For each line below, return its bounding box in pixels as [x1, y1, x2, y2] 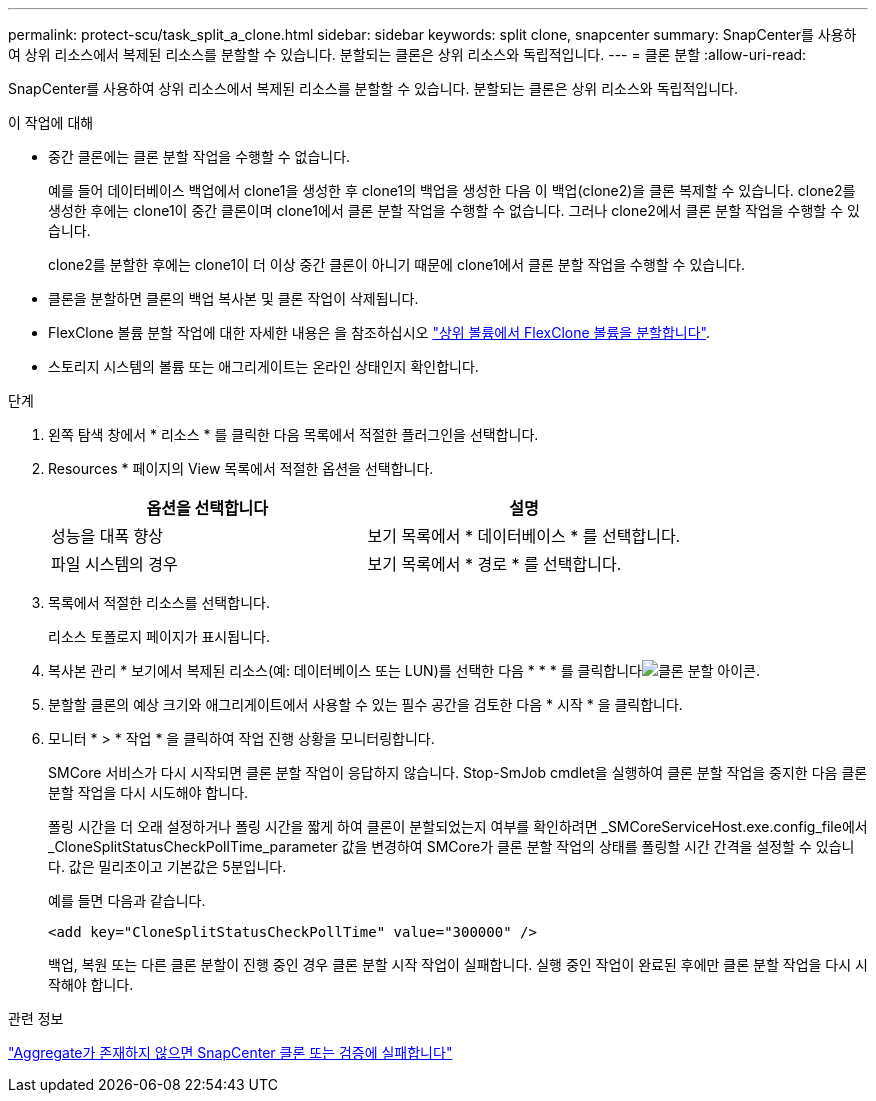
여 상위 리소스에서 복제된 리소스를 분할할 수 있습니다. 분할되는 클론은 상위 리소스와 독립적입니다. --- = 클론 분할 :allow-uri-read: [8, 46, 807, 63]
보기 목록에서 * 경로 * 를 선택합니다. [367, 554, 622, 574]
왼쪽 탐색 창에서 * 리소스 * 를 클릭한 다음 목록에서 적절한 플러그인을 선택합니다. [48, 426, 539, 443]
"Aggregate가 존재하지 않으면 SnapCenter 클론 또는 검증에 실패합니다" [8, 1044, 453, 1061]
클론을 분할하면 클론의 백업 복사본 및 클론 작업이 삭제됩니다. [48, 290, 419, 307]
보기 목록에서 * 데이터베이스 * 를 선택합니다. [367, 526, 681, 546]
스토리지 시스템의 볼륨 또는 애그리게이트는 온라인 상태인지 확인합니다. [48, 358, 479, 375]
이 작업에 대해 [8, 114, 94, 131]
